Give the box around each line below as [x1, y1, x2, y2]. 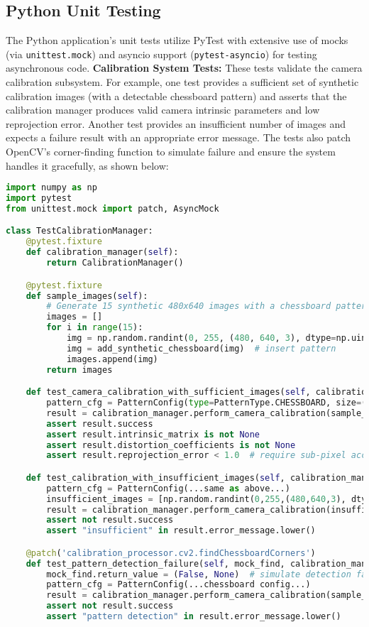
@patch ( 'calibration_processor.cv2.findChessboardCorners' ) [26, 547, 316, 558]
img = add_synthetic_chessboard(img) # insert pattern [66, 343, 336, 354]
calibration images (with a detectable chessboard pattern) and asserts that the [6, 88, 347, 103]
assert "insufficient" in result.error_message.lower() [46, 525, 316, 536]
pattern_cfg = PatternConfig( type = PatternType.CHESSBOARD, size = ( [46, 398, 367, 408]
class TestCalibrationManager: [6, 226, 153, 236]
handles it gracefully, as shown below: [6, 158, 169, 173]
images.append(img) [66, 354, 158, 364]
